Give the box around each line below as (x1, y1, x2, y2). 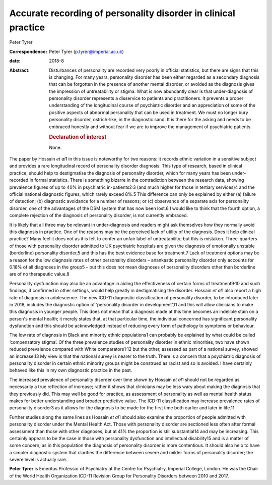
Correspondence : (9, 48, 47, 55)
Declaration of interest (49, 134, 107, 141)
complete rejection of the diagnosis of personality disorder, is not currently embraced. (9, 212, 188, 219)
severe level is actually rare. (9, 457, 67, 463)
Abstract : (9, 67, 30, 73)
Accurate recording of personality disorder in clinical (9, 8, 235, 19)
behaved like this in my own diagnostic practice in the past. (9, 367, 132, 373)
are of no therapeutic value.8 (9, 271, 70, 277)
